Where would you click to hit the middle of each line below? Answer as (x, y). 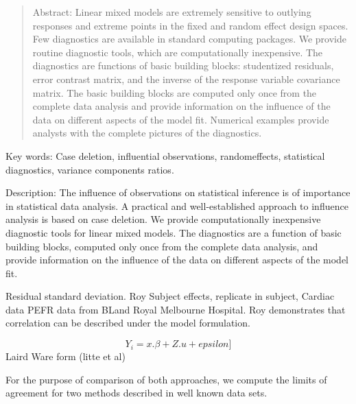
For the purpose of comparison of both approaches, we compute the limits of (166, 379)
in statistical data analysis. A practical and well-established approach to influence (177, 205)
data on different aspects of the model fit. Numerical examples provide (181, 119)
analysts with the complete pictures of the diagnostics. (147, 133)
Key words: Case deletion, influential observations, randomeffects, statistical (165, 155)
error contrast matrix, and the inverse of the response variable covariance (186, 79)
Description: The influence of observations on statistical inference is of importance (178, 192)
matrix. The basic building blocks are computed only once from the (175, 92)
